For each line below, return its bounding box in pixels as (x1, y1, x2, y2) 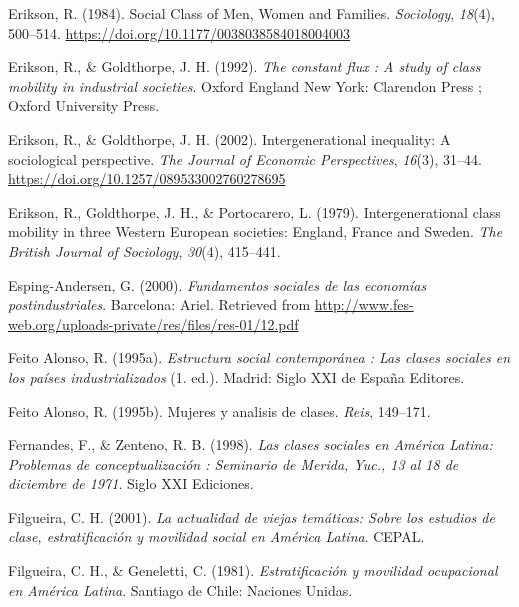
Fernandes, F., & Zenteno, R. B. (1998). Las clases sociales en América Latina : (8, 434, 493, 455)
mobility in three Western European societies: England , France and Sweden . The (8, 221, 503, 242)
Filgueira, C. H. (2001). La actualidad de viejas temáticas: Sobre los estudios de (8, 506, 495, 527)
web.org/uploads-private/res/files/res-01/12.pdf (8, 313, 299, 334)
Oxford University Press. (8, 95, 160, 116)
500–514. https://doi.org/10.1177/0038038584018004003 (8, 22, 350, 43)
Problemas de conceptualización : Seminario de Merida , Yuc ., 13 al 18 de (8, 453, 459, 474)
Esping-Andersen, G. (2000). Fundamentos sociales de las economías (8, 274, 427, 295)
